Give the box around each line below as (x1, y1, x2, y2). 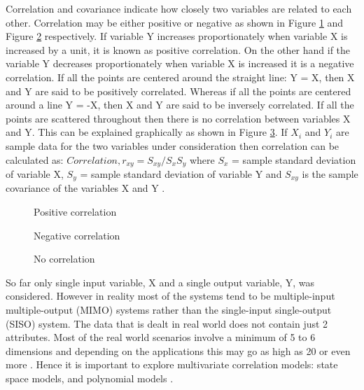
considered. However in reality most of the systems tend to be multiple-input (6, 288, 335, 303)
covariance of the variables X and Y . (6, 181, 165, 195)
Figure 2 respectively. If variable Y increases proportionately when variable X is (6, 29, 348, 43)
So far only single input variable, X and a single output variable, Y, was (6, 274, 314, 289)
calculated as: (6, 152, 64, 167)
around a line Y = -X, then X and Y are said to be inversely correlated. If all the (6, 97, 354, 112)
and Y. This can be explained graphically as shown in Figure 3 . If (6, 125, 288, 139)
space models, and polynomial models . (6, 370, 174, 385)
